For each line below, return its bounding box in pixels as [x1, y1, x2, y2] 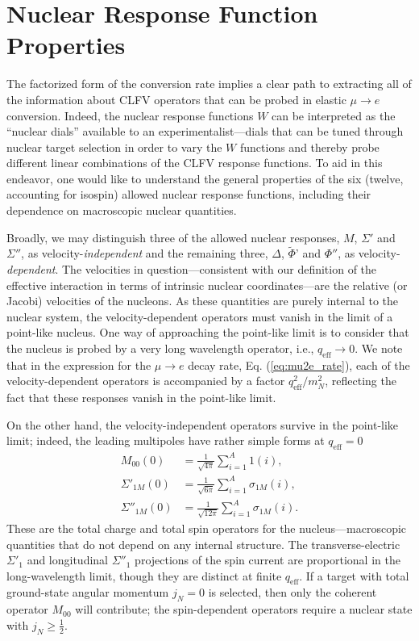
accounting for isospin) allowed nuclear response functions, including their [6, 186, 371, 203]
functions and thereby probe [239, 138, 380, 155]
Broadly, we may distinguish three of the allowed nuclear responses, [6, 228, 340, 245]
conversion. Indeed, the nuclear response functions [6, 107, 254, 124]
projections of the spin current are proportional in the [135, 551, 400, 568]
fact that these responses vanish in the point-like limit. [6, 389, 276, 406]
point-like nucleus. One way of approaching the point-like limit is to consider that [6, 324, 409, 341]
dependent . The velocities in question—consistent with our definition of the [6, 261, 377, 278]
